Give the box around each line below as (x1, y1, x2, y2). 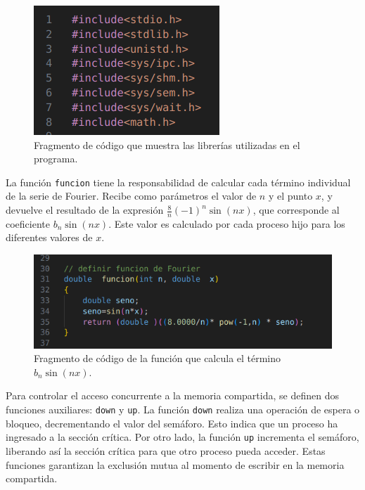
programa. (34, 151, 78, 166)
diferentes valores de (6, 230, 93, 245)
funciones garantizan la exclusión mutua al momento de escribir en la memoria (6, 457, 345, 472)
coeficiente (6, 216, 50, 231)
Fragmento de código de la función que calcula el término (34, 351, 281, 366)
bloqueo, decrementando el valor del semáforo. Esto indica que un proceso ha (6, 415, 338, 430)
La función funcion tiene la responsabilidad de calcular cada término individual (6, 174, 351, 189)
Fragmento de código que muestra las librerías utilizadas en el (34, 137, 300, 152)
